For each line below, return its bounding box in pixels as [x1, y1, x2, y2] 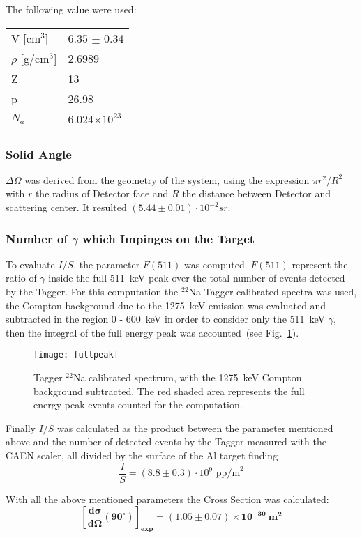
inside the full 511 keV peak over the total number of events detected [48, 270, 345, 285]
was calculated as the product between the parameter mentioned [57, 420, 333, 435]
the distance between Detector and [182, 186, 331, 201]
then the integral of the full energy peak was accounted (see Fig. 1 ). [6, 325, 299, 339]
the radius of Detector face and [35, 186, 169, 201]
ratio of [6, 270, 37, 285]
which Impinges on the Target [82, 229, 255, 247]
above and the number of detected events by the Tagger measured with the [6, 434, 326, 449]
